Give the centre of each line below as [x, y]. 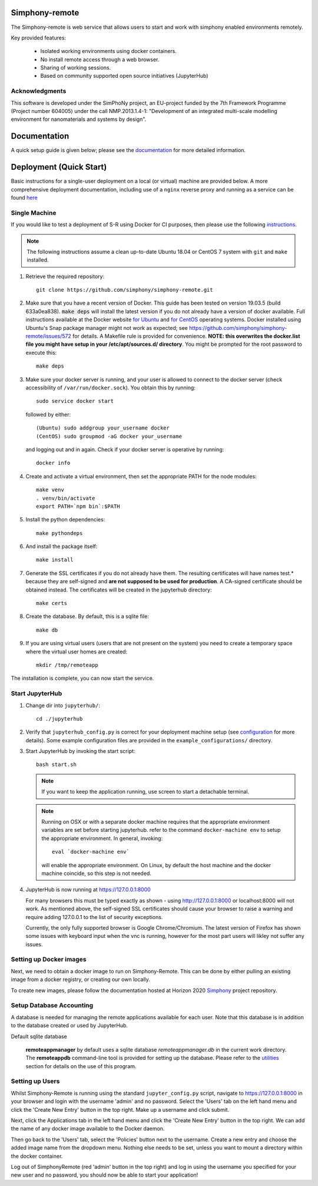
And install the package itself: [62, 546]
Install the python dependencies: [65, 520]
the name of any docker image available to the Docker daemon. [88, 1129]
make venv [50, 490]
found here [24, 197]
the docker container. [37, 1156]
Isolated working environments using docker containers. [108, 51]
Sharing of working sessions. [76, 68]
